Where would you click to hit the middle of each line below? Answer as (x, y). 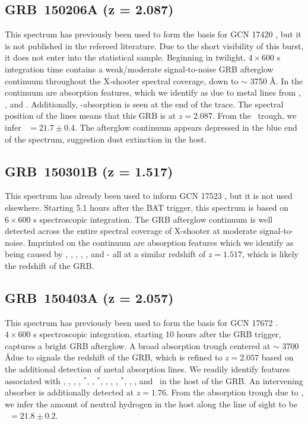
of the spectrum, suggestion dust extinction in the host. (106, 139)
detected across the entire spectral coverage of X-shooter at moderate (131, 231)
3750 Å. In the (277, 80)
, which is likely (270, 254)
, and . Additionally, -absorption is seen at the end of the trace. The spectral (144, 104)
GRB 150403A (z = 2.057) (89, 297)
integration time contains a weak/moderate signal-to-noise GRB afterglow (139, 69)
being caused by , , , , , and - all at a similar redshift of (105, 254)
